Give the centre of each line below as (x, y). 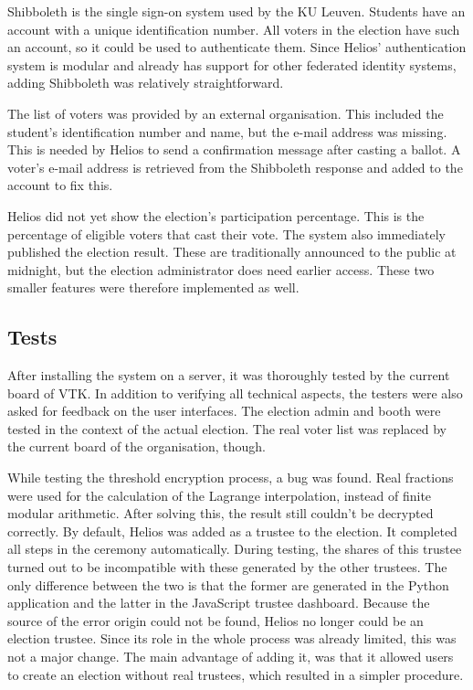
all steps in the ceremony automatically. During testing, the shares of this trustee (235, 549)
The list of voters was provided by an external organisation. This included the (226, 113)
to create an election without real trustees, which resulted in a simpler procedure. (236, 674)
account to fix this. (60, 185)
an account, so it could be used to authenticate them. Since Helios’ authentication (237, 47)
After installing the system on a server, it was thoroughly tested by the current (229, 375)
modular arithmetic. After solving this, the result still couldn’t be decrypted (221, 513)
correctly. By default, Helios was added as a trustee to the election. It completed (232, 531)
